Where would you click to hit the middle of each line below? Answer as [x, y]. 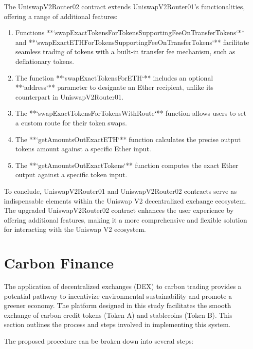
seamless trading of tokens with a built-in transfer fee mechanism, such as [125, 51]
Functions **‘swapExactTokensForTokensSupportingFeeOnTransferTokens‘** [130, 32]
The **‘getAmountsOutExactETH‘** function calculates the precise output [128, 139]
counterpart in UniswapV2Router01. [69, 96]
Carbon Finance [59, 263]
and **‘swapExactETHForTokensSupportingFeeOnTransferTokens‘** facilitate [132, 42]
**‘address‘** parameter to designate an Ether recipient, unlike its [114, 87]
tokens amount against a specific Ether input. [83, 149]
